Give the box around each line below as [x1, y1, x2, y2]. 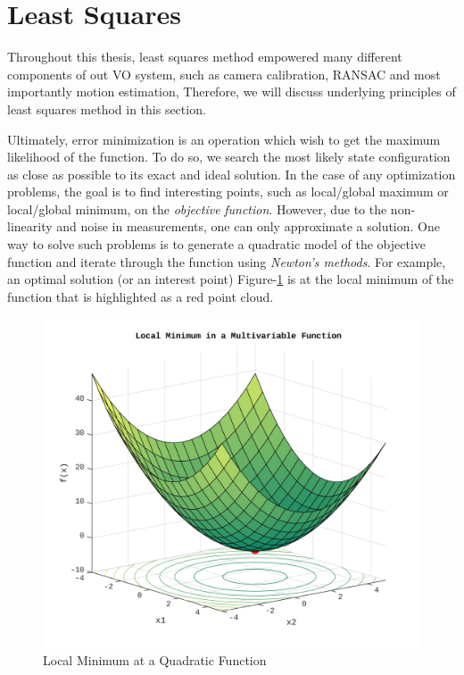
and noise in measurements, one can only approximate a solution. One [56, 217, 440, 236]
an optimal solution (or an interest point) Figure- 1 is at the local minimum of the [7, 270, 454, 288]
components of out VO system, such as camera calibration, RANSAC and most [7, 64, 441, 83]
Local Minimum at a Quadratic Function [43, 650, 267, 669]
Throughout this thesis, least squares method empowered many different [7, 47, 402, 66]
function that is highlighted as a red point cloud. [7, 287, 274, 305]
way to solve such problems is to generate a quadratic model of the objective [7, 235, 426, 254]
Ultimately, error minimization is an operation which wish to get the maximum [7, 129, 441, 148]
